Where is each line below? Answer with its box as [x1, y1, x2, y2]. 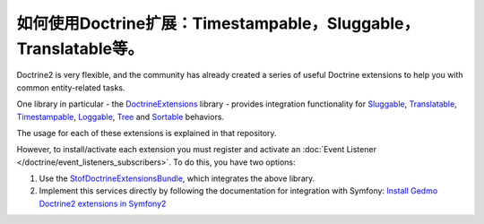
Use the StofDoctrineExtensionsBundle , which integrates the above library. [39, 173, 315, 184]
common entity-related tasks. [16, 82, 125, 93]
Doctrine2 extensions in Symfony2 [39, 198, 167, 209]
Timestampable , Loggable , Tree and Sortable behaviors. [16, 111, 224, 122]
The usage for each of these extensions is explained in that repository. [16, 127, 277, 138]
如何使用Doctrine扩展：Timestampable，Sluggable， [16, 13, 420, 33]
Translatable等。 [16, 39, 143, 58]
